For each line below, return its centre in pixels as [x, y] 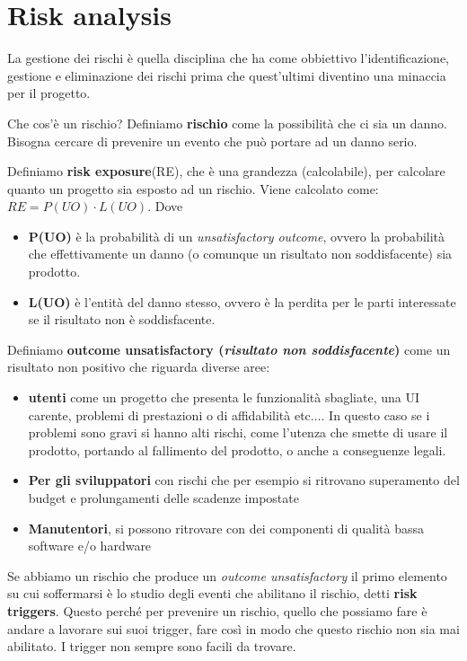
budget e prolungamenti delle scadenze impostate [163, 498]
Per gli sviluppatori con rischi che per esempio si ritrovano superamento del [244, 480]
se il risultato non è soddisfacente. [122, 319]
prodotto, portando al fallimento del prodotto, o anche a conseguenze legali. [237, 449]
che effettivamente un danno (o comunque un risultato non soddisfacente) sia [240, 254]
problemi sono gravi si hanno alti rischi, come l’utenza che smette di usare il [238, 432]
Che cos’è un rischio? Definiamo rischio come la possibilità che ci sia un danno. [227, 123]
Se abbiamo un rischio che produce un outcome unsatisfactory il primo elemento [227, 575]
